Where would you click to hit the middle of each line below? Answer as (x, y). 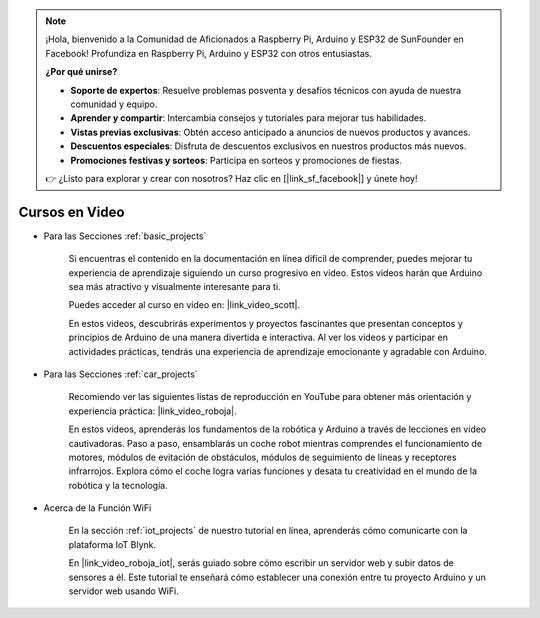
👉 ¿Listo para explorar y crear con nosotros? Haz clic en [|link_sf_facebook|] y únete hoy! (231, 178)
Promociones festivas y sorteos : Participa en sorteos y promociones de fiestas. (236, 160)
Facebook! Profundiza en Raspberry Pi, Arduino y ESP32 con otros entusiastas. (208, 53)
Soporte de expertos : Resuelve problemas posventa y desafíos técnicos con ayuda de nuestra (266, 90)
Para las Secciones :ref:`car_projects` (121, 374)
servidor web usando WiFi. (123, 591)
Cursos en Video (71, 211)
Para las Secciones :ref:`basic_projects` (125, 236)
